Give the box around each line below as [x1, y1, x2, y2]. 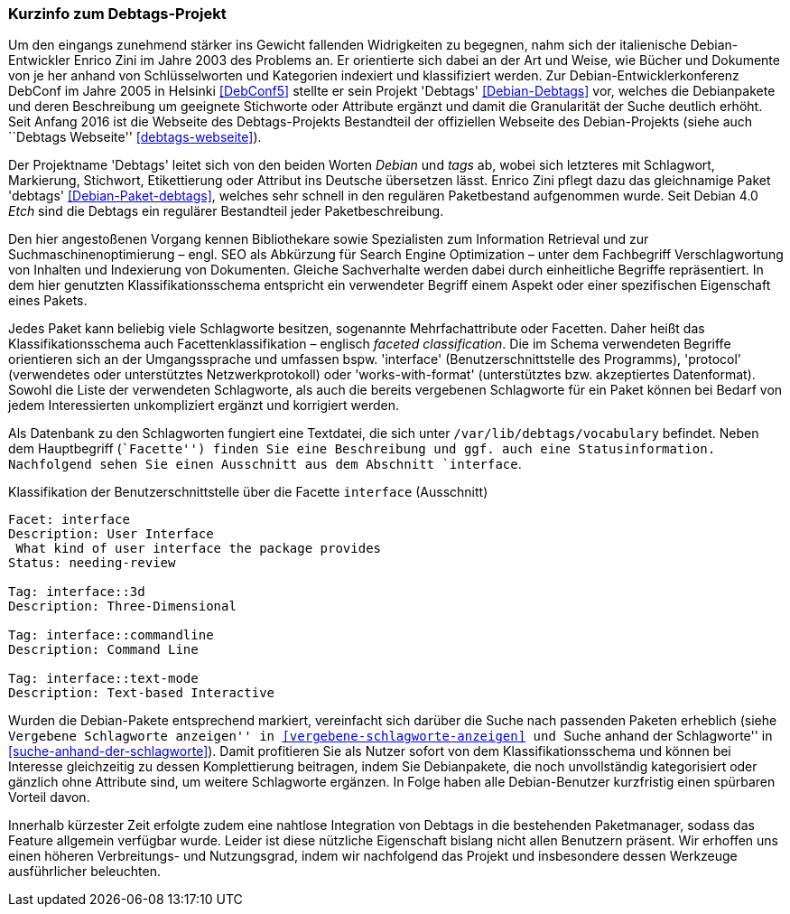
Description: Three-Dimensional [8, 599, 237, 614]
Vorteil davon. [8, 789, 90, 806]
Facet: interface [8, 512, 130, 527]
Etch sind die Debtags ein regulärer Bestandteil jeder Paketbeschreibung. [8, 203, 444, 219]
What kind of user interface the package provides [15, 541, 382, 556]
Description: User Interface [8, 527, 214, 542]
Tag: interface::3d [8, 584, 145, 600]
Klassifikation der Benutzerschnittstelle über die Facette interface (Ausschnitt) [8, 484, 488, 500]
